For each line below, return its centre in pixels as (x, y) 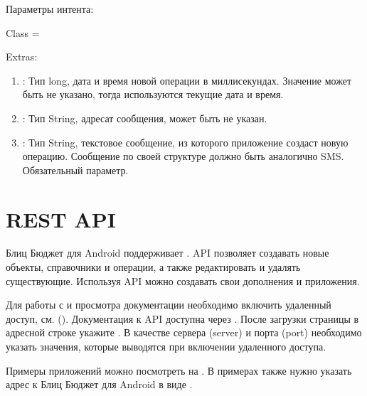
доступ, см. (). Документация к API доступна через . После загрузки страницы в (182, 318)
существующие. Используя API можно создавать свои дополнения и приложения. (183, 280)
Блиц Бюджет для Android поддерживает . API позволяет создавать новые (167, 253)
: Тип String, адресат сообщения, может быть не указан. (145, 118)
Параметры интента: (50, 9)
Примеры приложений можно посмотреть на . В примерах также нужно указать (179, 370)
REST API (61, 219)
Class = (23, 32)
